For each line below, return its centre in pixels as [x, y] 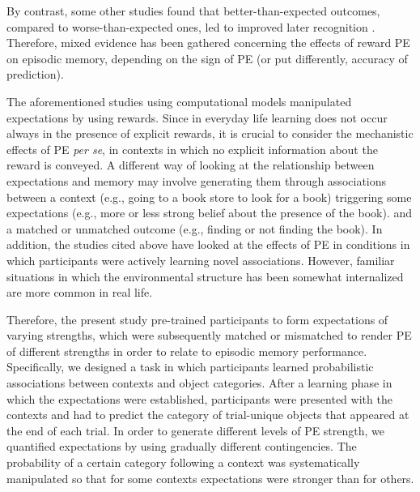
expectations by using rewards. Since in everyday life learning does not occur [197, 117]
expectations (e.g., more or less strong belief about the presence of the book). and [210, 213]
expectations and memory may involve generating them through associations [197, 180]
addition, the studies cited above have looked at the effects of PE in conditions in [208, 244]
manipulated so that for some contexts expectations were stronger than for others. [210, 478]
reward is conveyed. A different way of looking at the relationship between [191, 165]
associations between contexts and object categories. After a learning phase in [199, 383]
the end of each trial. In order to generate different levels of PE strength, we [196, 430]
